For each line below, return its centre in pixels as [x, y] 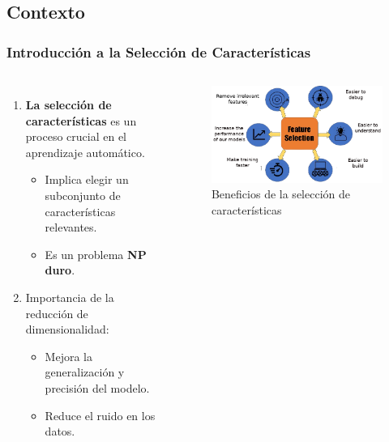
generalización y [85, 372]
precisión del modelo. [97, 387]
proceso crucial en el [76, 136]
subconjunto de [83, 195]
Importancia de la [70, 297]
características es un [81, 120]
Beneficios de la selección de [280, 194]
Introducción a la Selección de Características [159, 51]
